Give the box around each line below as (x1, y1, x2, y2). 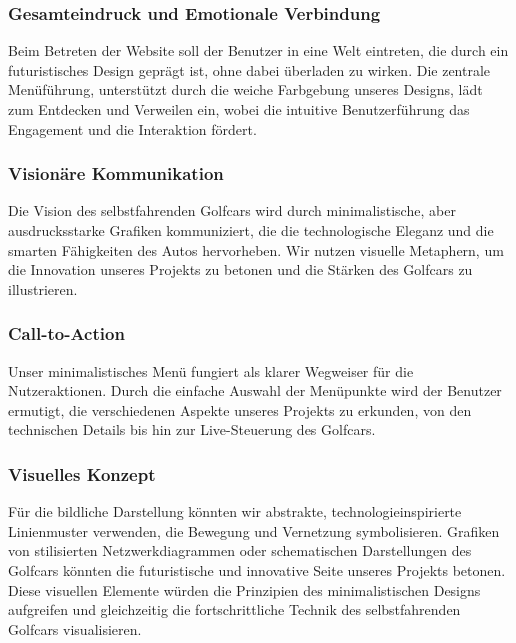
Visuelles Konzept (8, 461, 156, 486)
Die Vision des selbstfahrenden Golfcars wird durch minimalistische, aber (8, 200, 456, 221)
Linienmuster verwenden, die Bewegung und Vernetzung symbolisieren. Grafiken (8, 520, 500, 541)
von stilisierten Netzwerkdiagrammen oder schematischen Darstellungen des (8, 540, 472, 561)
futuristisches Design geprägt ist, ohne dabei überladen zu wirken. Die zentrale (8, 59, 491, 80)
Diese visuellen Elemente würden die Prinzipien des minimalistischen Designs (8, 579, 481, 600)
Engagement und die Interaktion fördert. (8, 118, 257, 139)
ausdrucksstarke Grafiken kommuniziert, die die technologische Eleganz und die (8, 220, 494, 240)
